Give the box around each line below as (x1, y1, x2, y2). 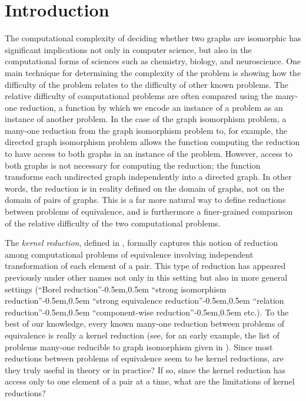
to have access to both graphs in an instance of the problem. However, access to (5, 147, 292, 160)
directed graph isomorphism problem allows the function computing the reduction (5, 136, 300, 148)
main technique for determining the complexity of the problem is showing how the (5, 66, 301, 78)
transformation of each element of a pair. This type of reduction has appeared (5, 259, 286, 272)
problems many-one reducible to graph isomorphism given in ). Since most (5, 340, 273, 353)
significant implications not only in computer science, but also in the (5, 43, 252, 55)
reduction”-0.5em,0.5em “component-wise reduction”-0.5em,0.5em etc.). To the (5, 305, 289, 318)
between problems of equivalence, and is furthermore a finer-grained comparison (5, 205, 293, 218)
